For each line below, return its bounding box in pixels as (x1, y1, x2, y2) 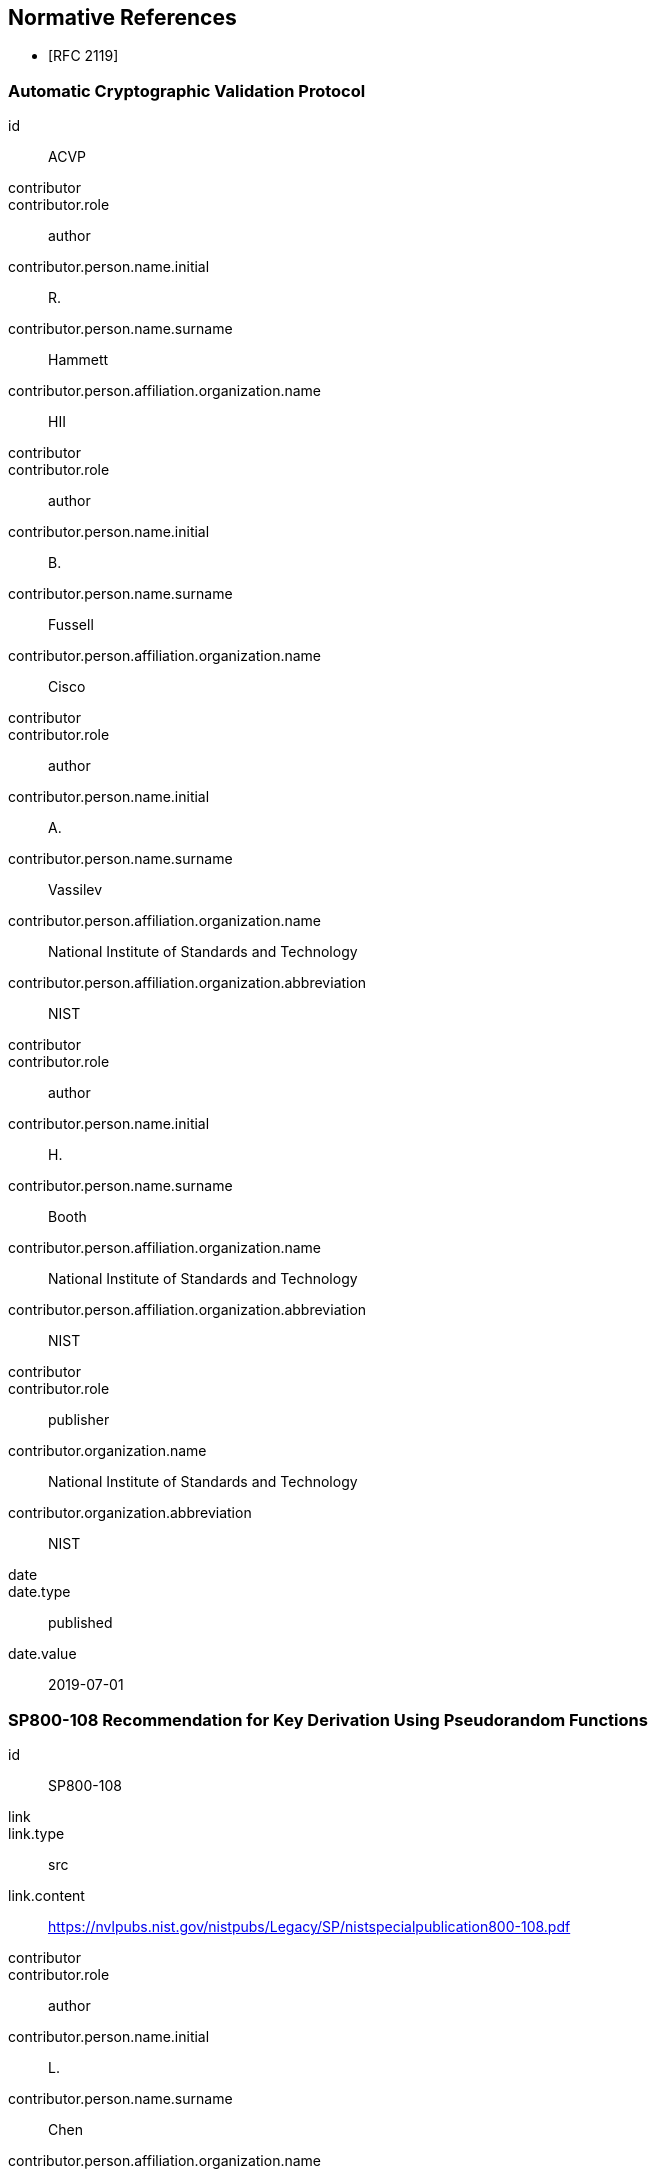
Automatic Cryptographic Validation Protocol (8, 80, 366, 101)
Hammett (48, 351, 109, 369)
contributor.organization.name (8, 1442, 207, 1460)
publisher (48, 1411, 110, 1429)
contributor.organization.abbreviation (8, 1504, 252, 1522)
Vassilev (48, 881, 103, 899)
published (48, 1614, 113, 1632)
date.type (8, 1583, 71, 1601)
